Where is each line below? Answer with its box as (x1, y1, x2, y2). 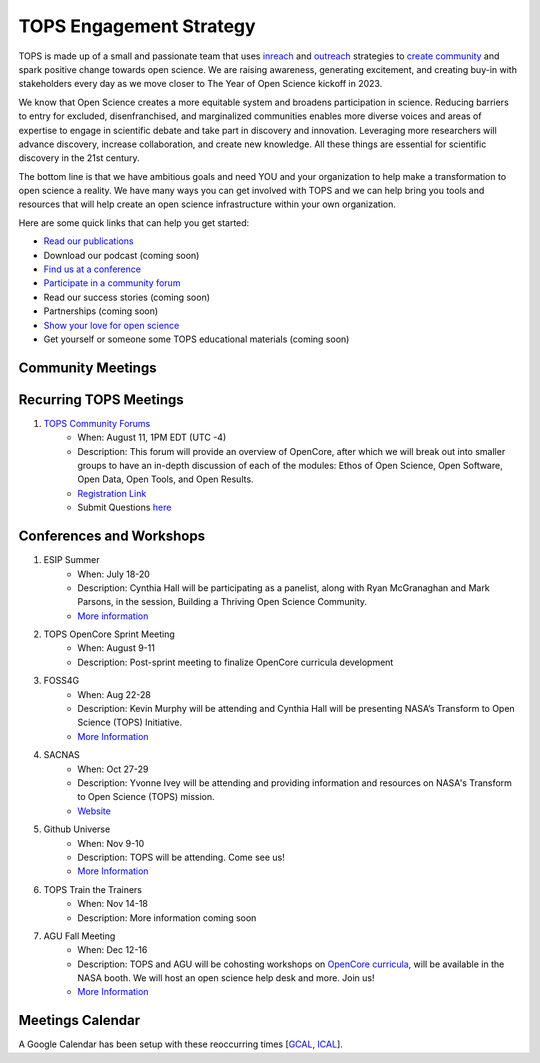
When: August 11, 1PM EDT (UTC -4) (77, 431, 227, 444)
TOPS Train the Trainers (43, 883, 142, 895)
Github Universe (43, 823, 111, 835)
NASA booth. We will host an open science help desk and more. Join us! (77, 972, 375, 984)
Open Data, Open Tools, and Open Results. (77, 473, 254, 485)
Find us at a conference (43, 263, 142, 275)
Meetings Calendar (18, 1012, 141, 1029)
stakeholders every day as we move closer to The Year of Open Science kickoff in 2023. (18, 78, 383, 90)
